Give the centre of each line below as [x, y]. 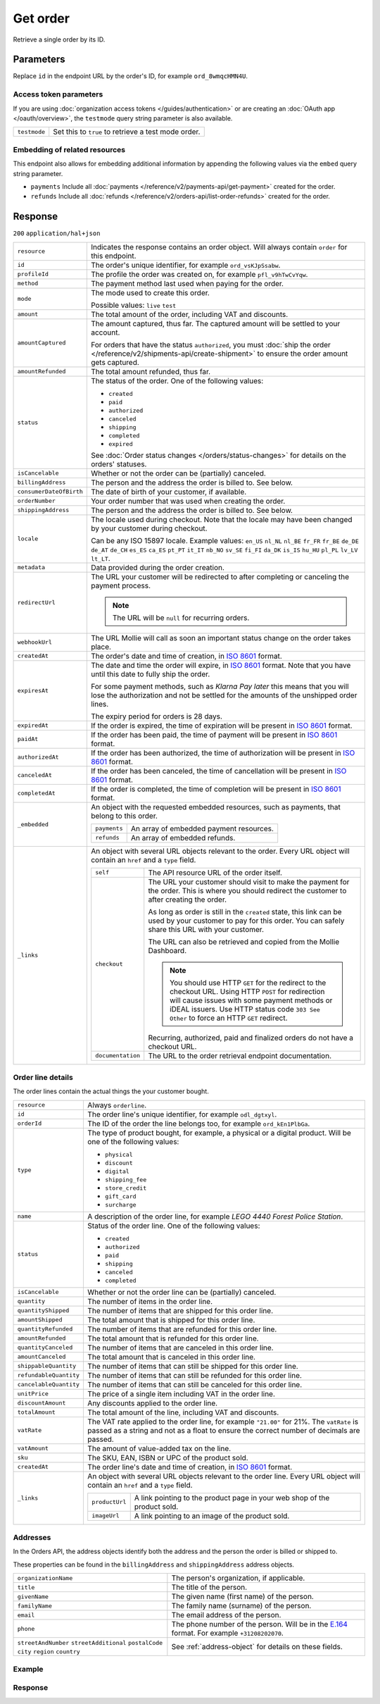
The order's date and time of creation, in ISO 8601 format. [186, 656]
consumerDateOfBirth [50, 492]
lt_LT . [100, 558]
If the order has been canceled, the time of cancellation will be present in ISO [218, 771]
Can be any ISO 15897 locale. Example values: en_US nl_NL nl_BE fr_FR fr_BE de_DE [224, 540]
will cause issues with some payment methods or [251, 1000]
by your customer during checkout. [149, 528]
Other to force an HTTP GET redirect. [228, 1018]
